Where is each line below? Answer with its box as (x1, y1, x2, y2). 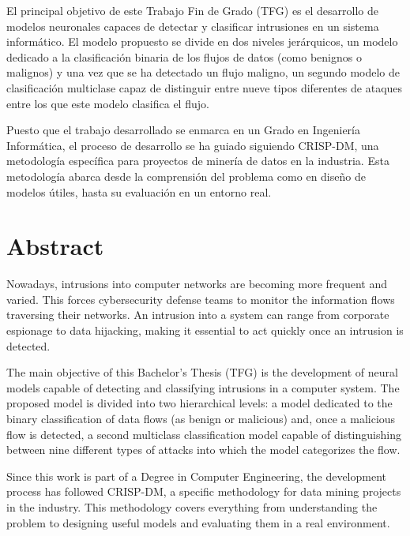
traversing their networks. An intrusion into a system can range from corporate (6, 306, 389, 323)
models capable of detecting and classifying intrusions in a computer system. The (6, 379, 400, 395)
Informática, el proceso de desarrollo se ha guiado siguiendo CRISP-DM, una (6, 137, 379, 153)
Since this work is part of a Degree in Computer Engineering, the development (6, 467, 387, 484)
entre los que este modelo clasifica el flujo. (6, 95, 209, 111)
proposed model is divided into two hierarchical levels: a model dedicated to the (6, 395, 393, 411)
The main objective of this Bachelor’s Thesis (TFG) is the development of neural (6, 364, 398, 380)
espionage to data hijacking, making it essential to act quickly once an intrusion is (6, 322, 404, 339)
